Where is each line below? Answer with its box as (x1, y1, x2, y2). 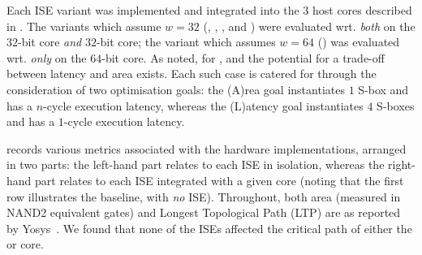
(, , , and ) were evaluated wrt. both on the (203, 17, 416, 34)
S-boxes (377, 97, 415, 114)
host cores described (312, 2, 412, 18)
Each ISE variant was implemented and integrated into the (6, 2, 299, 18)
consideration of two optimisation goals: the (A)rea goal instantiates (6, 80, 345, 97)
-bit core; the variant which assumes (96, 33, 276, 50)
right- (388, 156, 416, 173)
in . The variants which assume (6, 17, 161, 34)
